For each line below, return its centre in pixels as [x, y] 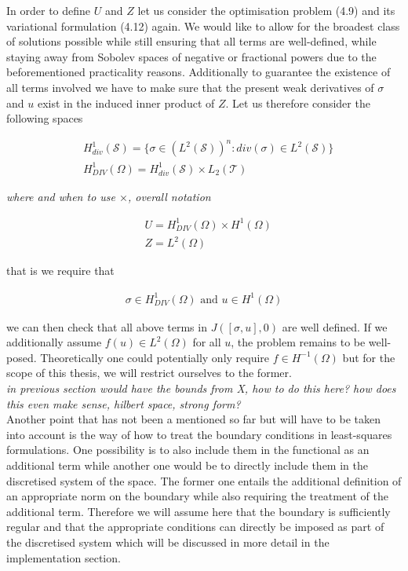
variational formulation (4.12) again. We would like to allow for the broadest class [203, 26]
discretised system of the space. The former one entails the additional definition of [204, 480]
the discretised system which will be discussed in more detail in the [168, 542]
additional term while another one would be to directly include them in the [187, 465]
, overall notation [169, 196]
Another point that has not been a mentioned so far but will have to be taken [194, 419]
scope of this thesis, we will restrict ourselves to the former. [149, 373]
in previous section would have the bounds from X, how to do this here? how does [201, 388]
